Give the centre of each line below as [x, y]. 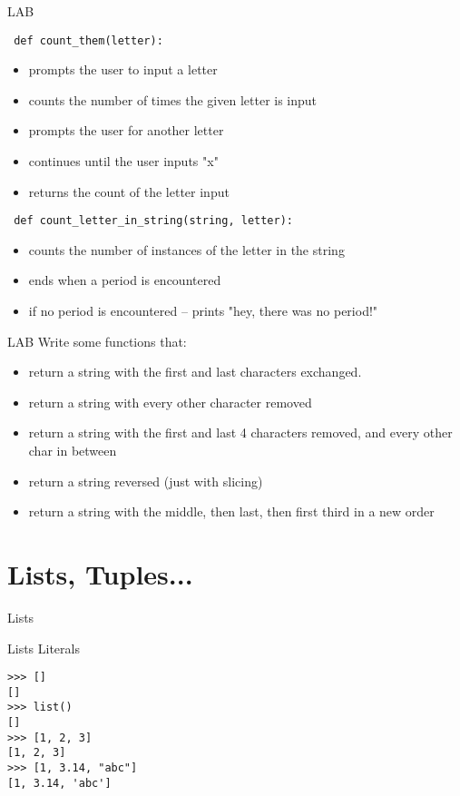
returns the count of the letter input [129, 191]
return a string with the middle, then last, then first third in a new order [231, 511]
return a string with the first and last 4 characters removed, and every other [240, 432]
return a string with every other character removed [170, 402]
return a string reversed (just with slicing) [146, 481]
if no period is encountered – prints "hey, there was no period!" [203, 311]
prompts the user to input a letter [123, 69]
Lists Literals [44, 648]
